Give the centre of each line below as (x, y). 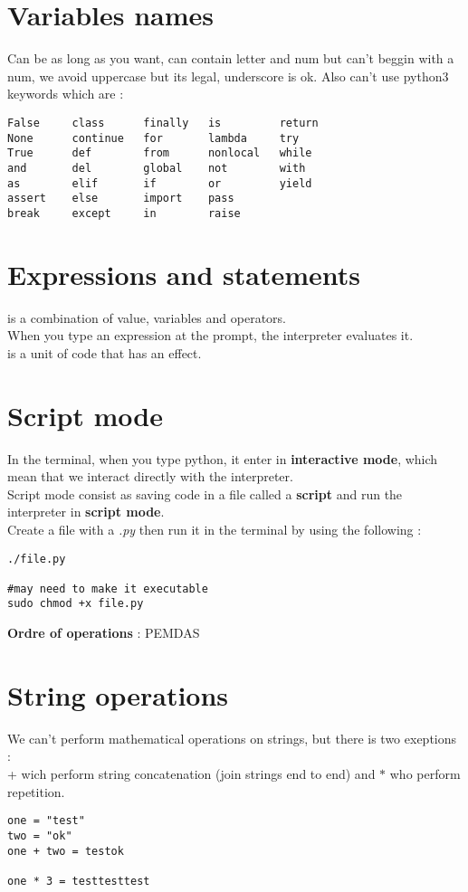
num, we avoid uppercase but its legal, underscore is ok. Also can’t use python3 (228, 76)
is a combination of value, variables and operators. (147, 317)
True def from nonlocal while (160, 153)
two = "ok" (40, 835)
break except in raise (124, 213)
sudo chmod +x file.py (76, 604)
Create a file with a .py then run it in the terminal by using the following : (215, 529)
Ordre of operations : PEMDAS (104, 633)
